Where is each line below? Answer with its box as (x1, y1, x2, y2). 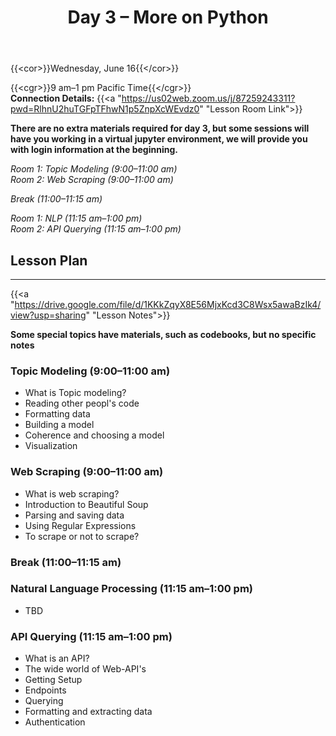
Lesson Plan (10, 252, 88, 269)
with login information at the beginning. (10, 144, 178, 156)
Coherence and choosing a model (24, 429, 165, 441)
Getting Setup (24, 674, 83, 686)
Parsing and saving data (24, 509, 125, 521)
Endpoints (24, 684, 67, 696)
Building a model (24, 419, 95, 431)
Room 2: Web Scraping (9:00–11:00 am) (10, 174, 174, 186)
